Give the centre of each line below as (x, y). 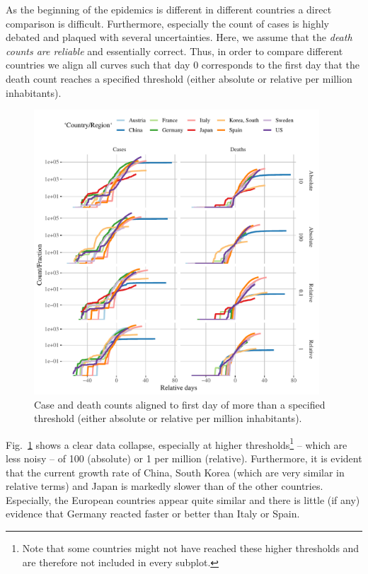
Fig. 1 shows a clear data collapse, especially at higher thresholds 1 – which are (177, 443)
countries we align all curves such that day (98, 65)
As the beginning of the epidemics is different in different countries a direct (169, 9)
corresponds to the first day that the (280, 65)
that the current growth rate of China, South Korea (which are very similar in (175, 472)
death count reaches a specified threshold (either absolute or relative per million (179, 78)
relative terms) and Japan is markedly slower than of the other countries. (165, 486)
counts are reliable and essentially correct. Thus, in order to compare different (174, 51)
